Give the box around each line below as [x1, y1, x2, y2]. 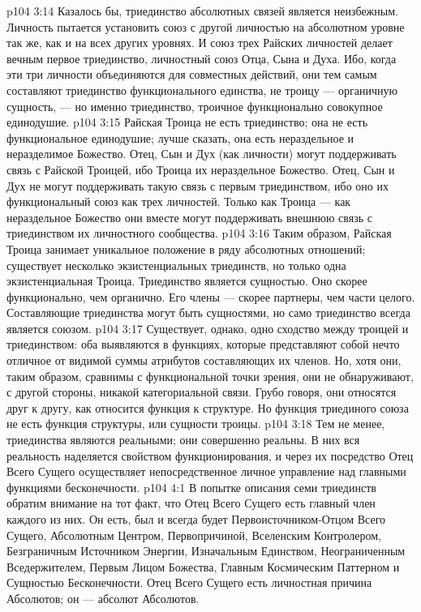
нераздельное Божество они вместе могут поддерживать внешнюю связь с [6, 208, 372, 225]
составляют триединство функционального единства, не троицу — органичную [6, 81, 397, 98]
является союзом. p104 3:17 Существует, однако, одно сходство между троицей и [6, 319, 409, 336]
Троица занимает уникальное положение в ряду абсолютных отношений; [6, 240, 366, 257]
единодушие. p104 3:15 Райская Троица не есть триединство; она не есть [6, 113, 368, 131]
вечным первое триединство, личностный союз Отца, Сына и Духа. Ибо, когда [6, 49, 397, 66]
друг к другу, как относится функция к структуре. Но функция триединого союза [6, 399, 409, 416]
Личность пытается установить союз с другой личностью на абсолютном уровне [6, 18, 405, 35]
